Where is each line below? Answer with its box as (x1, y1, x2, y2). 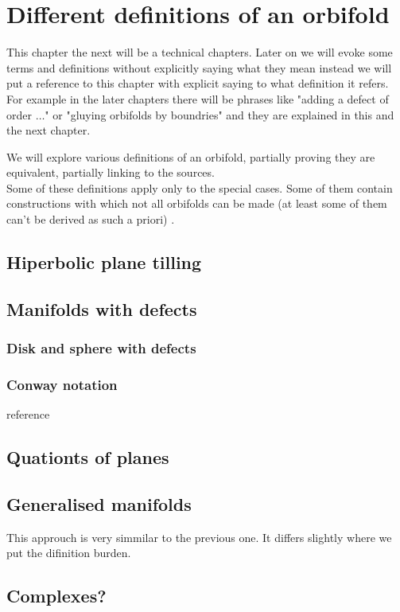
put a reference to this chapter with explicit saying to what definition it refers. (6, 75, 389, 92)
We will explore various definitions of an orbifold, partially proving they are (6, 148, 375, 165)
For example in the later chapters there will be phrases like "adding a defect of (6, 90, 389, 107)
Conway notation (6, 374, 118, 394)
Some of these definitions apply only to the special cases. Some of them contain (6, 179, 393, 196)
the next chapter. (6, 122, 91, 138)
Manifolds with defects (6, 296, 197, 321)
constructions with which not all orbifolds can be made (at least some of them (6, 195, 387, 212)
